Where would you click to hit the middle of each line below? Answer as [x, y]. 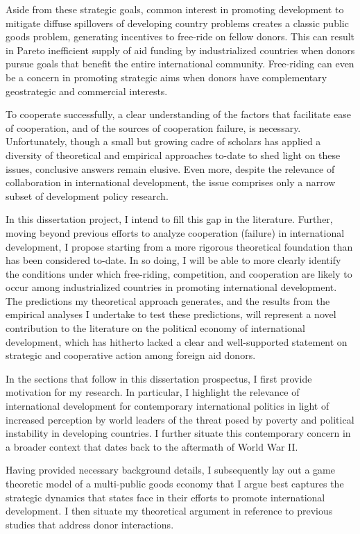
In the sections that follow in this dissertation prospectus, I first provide [159, 378]
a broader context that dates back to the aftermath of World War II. [152, 446]
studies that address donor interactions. [90, 524]
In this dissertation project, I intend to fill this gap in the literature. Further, [169, 219]
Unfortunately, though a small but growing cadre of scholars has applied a [163, 141]
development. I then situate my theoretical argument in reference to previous [169, 511]
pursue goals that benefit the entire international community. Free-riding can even [180, 64]
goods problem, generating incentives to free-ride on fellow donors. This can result [180, 36]
